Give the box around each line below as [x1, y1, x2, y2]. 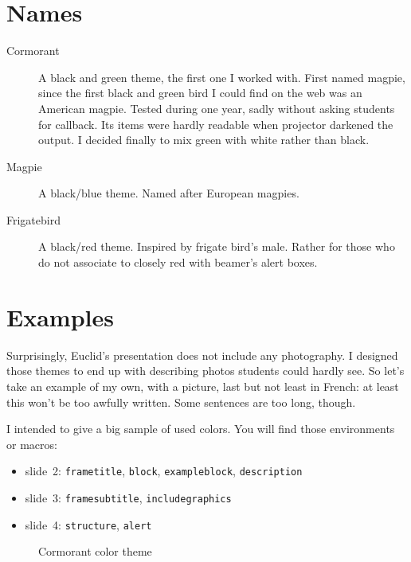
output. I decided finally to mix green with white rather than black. [38, 131, 370, 148]
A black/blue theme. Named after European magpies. [38, 185, 299, 201]
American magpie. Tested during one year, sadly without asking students [38, 100, 395, 116]
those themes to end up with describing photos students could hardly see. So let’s [6, 362, 405, 379]
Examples [6, 300, 114, 333]
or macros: [6, 435, 57, 452]
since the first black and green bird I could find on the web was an [38, 84, 362, 101]
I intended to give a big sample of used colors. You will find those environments [6, 420, 395, 437]
